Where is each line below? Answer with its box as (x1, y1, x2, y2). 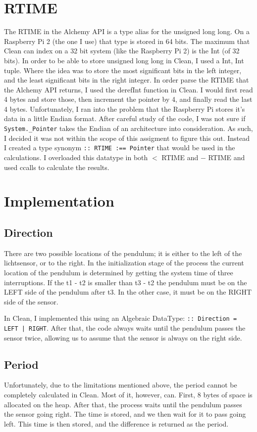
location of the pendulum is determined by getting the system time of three (4, 267, 233, 277)
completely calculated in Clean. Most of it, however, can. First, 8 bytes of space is (4, 389, 253, 399)
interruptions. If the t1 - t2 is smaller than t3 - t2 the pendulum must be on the (4, 277, 247, 287)
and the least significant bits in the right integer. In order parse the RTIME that (4, 75, 249, 85)
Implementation (4, 191, 114, 211)
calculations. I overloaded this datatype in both (4, 152, 148, 162)
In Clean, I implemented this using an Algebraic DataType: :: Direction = (4, 313, 237, 323)
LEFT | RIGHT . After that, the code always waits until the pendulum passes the (4, 322, 246, 333)
